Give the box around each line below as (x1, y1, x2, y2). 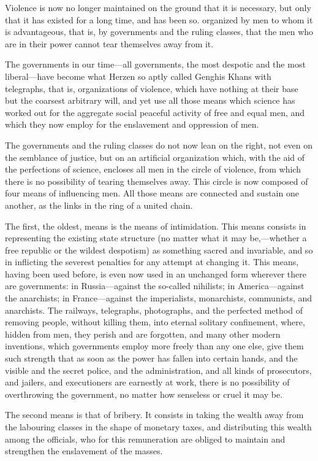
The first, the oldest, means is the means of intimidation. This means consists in (5, 219, 306, 232)
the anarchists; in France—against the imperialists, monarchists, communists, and (5, 292, 312, 304)
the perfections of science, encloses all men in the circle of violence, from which (5, 163, 301, 176)
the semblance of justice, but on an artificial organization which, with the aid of (5, 150, 305, 163)
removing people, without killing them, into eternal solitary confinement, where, (5, 316, 305, 328)
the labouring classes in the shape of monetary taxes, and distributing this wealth (5, 420, 312, 433)
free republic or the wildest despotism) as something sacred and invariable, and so (5, 243, 313, 256)
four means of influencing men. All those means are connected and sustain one (5, 187, 299, 200)
